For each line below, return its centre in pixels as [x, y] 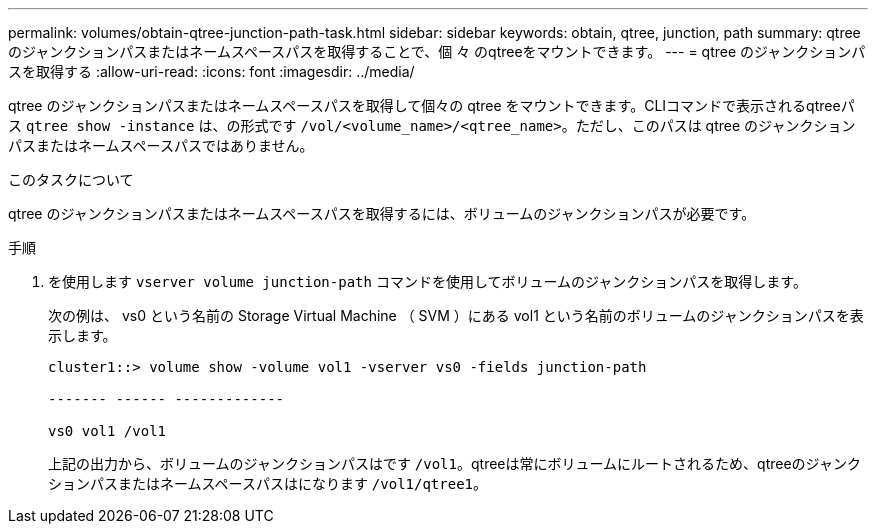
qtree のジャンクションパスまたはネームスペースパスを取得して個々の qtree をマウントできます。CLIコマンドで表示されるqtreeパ [431, 105]
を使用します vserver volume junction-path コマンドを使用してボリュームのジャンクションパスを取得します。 [427, 281]
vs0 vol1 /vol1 [107, 431]
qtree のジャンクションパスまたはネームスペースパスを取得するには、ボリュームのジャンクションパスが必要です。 [382, 213]
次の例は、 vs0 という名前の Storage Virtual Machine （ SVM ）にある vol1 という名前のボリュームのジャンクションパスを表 [456, 315]
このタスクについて [71, 179]
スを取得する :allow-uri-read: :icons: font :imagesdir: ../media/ [211, 71]
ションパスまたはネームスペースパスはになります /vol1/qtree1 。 [267, 483]
